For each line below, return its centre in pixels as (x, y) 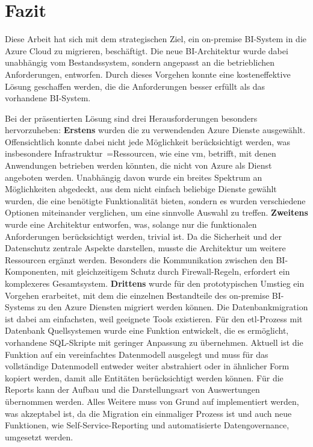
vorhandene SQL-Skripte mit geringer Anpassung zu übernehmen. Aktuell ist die (154, 342)
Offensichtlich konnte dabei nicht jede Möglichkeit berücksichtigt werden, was (147, 141)
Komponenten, (32, 271)
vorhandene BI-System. (48, 98)
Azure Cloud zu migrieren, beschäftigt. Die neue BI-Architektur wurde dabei (147, 50)
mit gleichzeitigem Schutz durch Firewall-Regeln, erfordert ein (175, 271)
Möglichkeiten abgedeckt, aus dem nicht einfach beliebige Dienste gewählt (141, 189)
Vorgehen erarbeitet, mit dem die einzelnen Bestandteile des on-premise (137, 295)
